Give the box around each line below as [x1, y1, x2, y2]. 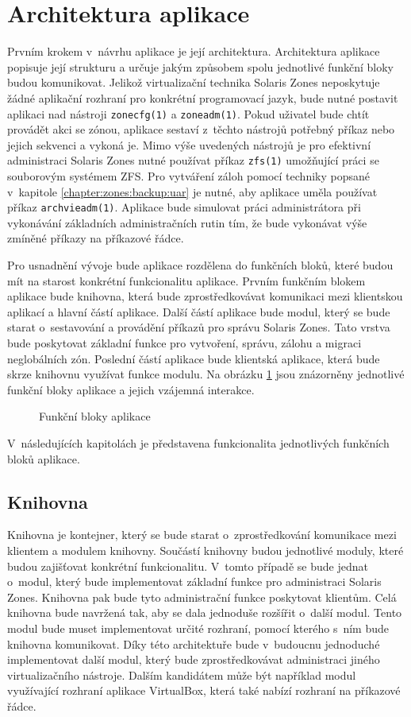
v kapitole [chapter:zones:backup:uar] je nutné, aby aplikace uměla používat [7, 183, 378, 200]
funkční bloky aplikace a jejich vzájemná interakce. [7, 381, 255, 397]
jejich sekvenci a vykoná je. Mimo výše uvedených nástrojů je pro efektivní [7, 136, 371, 153]
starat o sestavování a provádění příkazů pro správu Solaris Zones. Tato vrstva [7, 319, 390, 335]
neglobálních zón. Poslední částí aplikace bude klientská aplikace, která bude [7, 350, 380, 366]
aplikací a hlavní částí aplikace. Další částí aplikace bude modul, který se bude [7, 303, 390, 320]
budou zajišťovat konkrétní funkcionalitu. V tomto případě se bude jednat [7, 557, 368, 574]
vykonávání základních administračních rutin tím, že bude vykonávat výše [7, 214, 367, 231]
